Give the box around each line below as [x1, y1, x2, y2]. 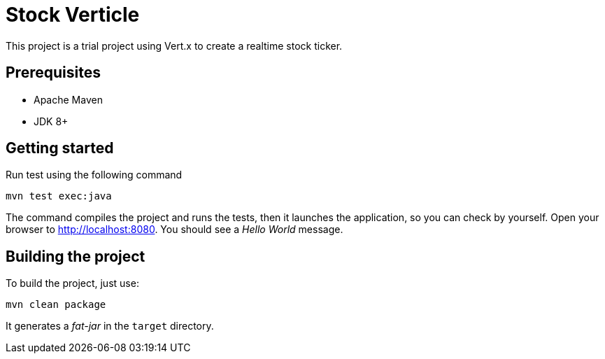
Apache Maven [34, 93, 103, 106]
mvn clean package [6, 299, 106, 311]
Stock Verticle [6, 3, 140, 27]
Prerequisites [6, 64, 101, 82]
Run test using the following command [6, 169, 183, 181]
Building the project [6, 247, 145, 265]
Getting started [6, 139, 114, 157]
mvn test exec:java [6, 190, 112, 202]
